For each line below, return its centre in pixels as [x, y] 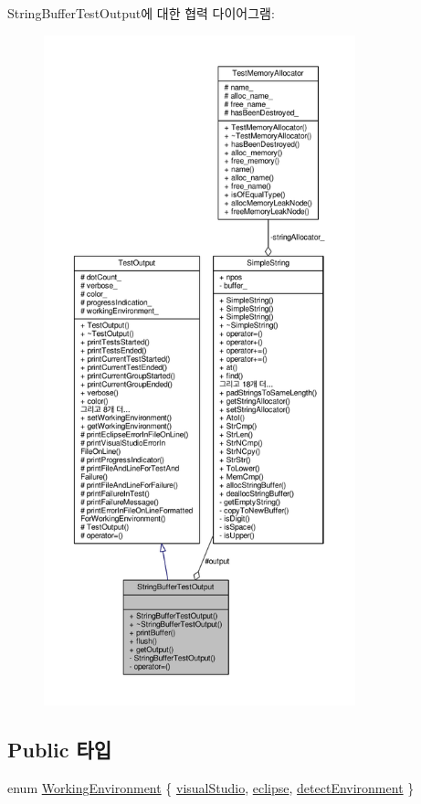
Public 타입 [60, 749]
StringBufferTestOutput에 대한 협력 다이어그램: [141, 13]
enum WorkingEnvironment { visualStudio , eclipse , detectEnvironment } [211, 787]
